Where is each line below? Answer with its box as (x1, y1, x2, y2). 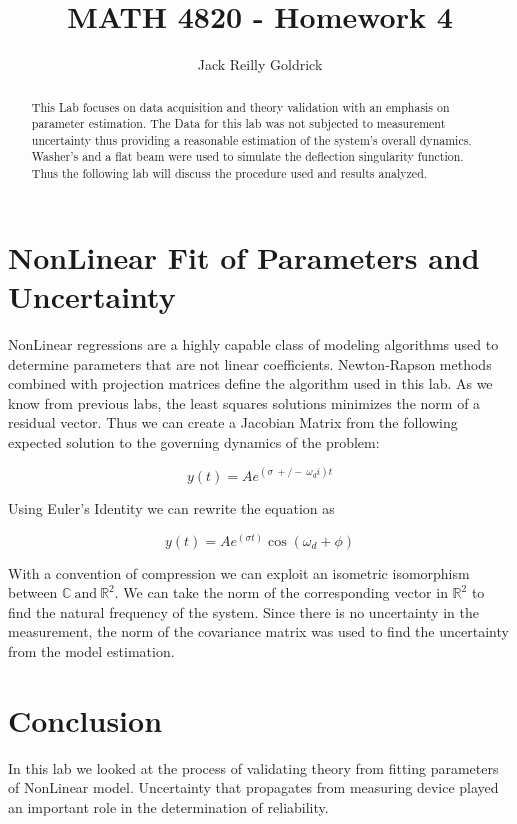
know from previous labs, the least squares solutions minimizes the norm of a (8, 392, 481, 413)
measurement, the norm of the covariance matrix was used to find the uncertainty (8, 621, 509, 642)
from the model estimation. (8, 640, 175, 661)
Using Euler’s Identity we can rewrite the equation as (8, 497, 335, 518)
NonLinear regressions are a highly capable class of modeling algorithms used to (8, 333, 499, 354)
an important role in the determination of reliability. (8, 796, 329, 817)
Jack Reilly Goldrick (197, 54, 323, 75)
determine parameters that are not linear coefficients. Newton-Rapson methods (8, 353, 492, 374)
